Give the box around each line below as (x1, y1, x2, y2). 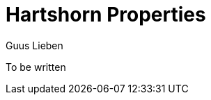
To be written (6, 60, 66, 73)
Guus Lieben (6, 39, 63, 51)
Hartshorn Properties (6, 3, 206, 26)
